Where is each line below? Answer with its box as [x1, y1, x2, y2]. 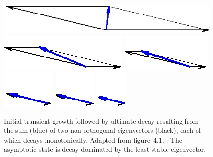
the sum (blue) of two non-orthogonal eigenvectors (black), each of [4, 125, 201, 135]
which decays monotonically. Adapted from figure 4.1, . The [4, 134, 183, 144]
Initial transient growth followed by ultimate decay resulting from [4, 115, 199, 126]
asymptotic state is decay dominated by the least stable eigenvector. [4, 144, 206, 154]
